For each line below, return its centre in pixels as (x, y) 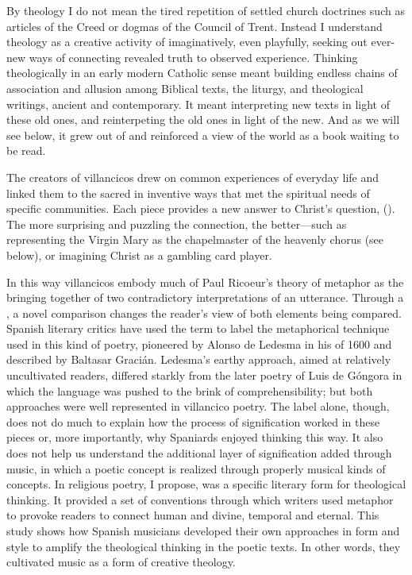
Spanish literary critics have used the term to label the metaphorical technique (198, 328)
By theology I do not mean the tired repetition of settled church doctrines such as (206, 10)
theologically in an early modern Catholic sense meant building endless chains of (202, 73)
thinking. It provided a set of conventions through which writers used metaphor (200, 499)
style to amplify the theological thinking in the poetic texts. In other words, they (204, 546)
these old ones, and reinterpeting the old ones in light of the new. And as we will (203, 120)
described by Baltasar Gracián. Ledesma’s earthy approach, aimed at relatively (199, 359)
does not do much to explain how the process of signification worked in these (193, 421)
